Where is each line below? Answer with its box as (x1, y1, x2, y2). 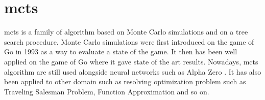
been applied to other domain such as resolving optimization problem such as (4, 76, 246, 87)
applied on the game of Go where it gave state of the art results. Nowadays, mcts (4, 56, 258, 66)
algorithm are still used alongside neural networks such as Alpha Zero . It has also (4, 66, 261, 77)
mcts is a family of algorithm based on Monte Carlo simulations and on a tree (4, 26, 248, 37)
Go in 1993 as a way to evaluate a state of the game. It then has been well (4, 46, 237, 57)
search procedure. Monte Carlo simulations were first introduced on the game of (4, 36, 254, 47)
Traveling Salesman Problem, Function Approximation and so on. (4, 86, 209, 96)
